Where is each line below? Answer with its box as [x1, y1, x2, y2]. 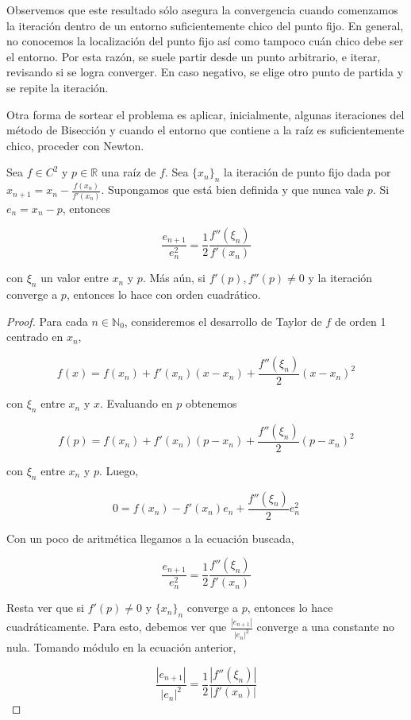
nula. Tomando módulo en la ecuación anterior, [6, 639, 236, 656]
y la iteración [308, 269, 373, 286]
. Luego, [99, 462, 139, 478]
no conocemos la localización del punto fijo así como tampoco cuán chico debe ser [6, 33, 404, 49]
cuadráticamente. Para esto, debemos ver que [6, 618, 227, 635]
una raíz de [101, 164, 156, 180]
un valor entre [40, 269, 109, 286]
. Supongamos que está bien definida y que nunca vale [101, 181, 364, 198]
